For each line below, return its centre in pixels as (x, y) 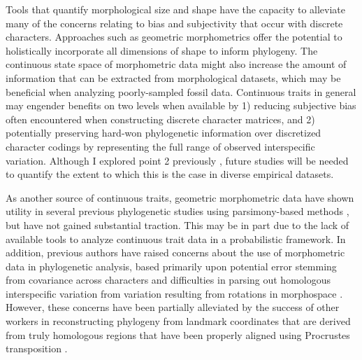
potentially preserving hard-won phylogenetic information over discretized (164, 133)
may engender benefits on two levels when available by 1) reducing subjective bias (181, 105)
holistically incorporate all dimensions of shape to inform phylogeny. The (162, 50)
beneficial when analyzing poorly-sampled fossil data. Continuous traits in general (181, 91)
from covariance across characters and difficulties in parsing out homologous (168, 280)
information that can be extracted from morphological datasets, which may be (173, 77)
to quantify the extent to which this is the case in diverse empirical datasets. (170, 174)
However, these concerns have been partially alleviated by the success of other (173, 307)
